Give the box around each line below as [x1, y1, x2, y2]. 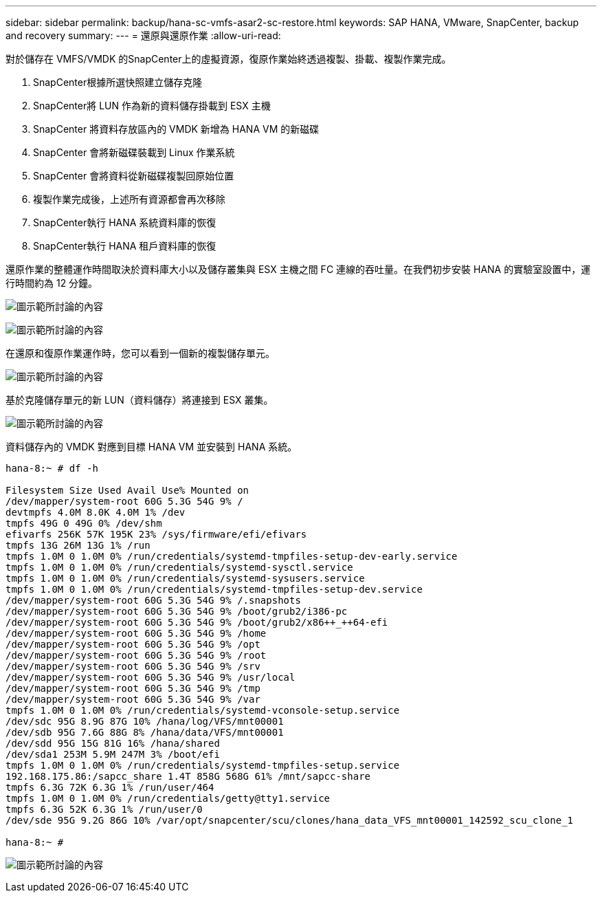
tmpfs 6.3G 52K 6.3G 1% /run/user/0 [5, 804, 203, 815]
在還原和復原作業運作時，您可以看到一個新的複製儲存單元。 [5, 347, 275, 359]
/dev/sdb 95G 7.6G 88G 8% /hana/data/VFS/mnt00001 [5, 727, 284, 738]
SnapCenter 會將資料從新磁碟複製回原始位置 [33, 170, 234, 182]
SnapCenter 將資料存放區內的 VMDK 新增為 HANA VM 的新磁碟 [33, 123, 320, 135]
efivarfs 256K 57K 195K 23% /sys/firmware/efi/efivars [5, 529, 307, 540]
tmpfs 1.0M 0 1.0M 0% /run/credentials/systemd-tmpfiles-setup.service [5, 760, 400, 771]
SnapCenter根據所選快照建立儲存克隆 [33, 76, 203, 88]
